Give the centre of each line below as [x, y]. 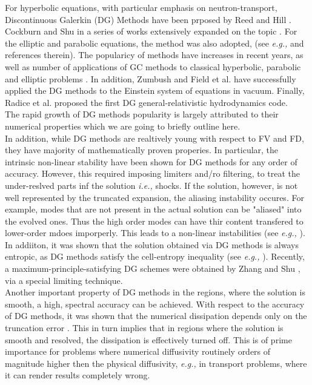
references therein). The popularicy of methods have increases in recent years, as [154, 55]
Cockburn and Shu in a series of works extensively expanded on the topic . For [151, 31]
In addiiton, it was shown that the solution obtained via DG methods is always [152, 244]
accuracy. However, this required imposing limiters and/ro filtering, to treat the [153, 173]
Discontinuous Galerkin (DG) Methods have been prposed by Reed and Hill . [148, 19]
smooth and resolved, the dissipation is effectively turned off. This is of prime [148, 339]
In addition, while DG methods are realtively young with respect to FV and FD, [154, 138]
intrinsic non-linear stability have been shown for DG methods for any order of [151, 161]
